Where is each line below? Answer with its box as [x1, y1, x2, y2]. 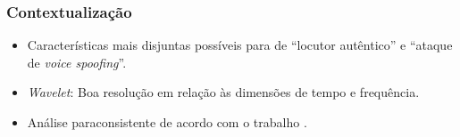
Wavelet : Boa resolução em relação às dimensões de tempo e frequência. [27, 83, 420, 101]
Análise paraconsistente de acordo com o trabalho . [27, 113, 307, 131]
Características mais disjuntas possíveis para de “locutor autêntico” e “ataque [27, 36, 453, 54]
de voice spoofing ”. [27, 52, 127, 71]
